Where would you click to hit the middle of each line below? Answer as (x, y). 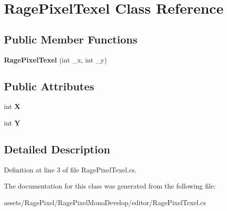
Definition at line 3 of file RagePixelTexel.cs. (70, 169)
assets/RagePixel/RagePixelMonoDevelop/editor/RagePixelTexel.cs (105, 202)
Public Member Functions (71, 39)
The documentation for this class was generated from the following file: (110, 186)
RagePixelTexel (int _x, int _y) (56, 59)
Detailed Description (57, 149)
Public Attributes (49, 86)
